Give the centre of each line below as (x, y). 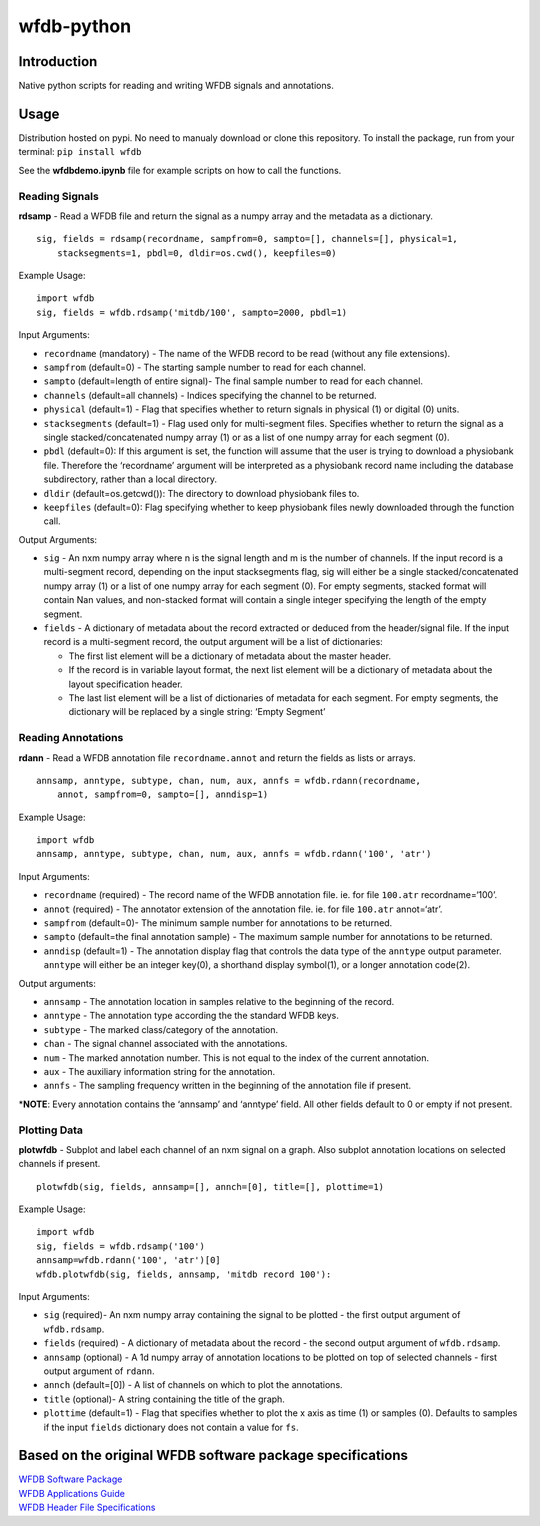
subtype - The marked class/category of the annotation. (161, 1029)
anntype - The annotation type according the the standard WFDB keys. (191, 1016)
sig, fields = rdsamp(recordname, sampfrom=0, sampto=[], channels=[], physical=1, (247, 239)
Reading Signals (58, 196)
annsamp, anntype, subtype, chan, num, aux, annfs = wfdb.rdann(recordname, (229, 780)
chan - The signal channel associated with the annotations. (165, 1044)
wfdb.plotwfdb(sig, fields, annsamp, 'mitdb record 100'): (184, 1274)
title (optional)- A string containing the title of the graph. (164, 1399)
